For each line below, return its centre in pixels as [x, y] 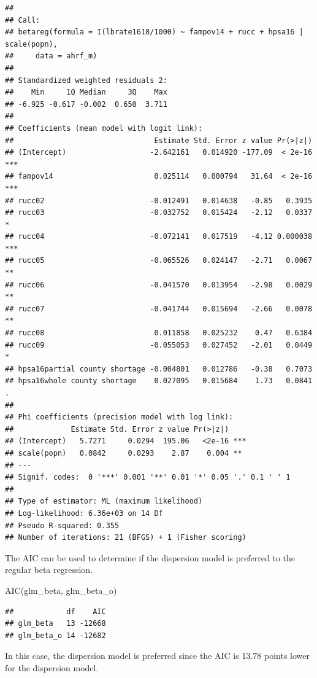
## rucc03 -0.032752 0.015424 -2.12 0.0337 [159, 213]
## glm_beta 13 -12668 [55, 624]
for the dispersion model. [52, 667]
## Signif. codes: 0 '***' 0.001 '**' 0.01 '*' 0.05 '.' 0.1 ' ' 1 [148, 477]
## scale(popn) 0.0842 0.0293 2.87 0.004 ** [124, 453]
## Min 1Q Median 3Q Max [86, 92]
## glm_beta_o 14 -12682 [55, 635]
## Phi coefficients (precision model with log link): [119, 417]
